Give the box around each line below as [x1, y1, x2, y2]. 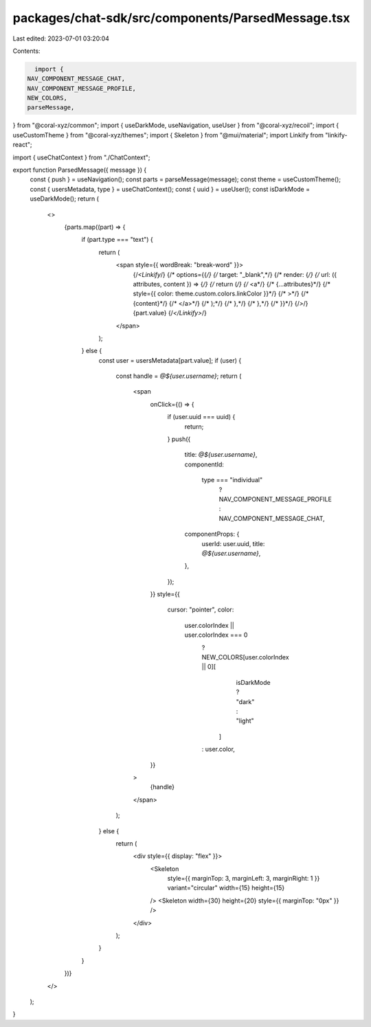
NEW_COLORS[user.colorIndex [201, 653, 289, 662]
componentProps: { [184, 530, 240, 539]
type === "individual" [201, 476, 263, 484]
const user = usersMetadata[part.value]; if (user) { [98, 356, 242, 364]
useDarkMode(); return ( [30, 194, 99, 203]
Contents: [12, 47, 41, 55]
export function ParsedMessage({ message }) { [12, 166, 147, 174]
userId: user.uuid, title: [201, 539, 265, 548]
